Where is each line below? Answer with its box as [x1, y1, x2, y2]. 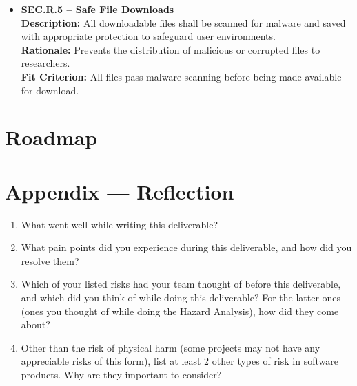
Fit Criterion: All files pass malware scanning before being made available [21, 69, 342, 83]
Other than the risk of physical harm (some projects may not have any [21, 340, 320, 354]
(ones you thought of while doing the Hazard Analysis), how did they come [21, 303, 339, 318]
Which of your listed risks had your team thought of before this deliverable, [21, 277, 341, 291]
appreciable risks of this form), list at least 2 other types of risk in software [21, 354, 338, 368]
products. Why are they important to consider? [21, 367, 222, 381]
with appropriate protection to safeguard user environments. [21, 29, 276, 43]
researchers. [21, 56, 70, 70]
